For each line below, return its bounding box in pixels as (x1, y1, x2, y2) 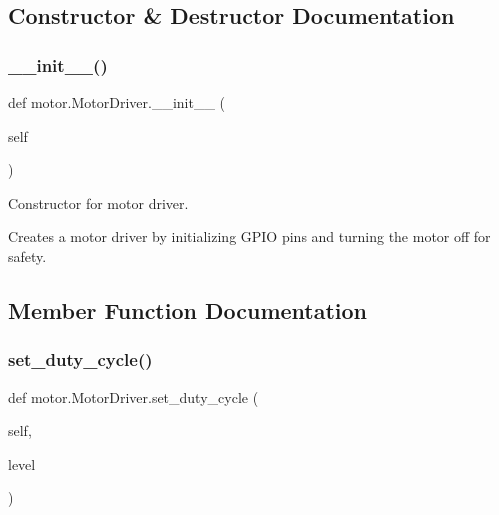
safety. (8, 245, 47, 266)
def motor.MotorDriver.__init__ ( (8, 92, 225, 112)
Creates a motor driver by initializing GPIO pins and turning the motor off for (8, 226, 491, 247)
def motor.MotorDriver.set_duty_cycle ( (8, 386, 259, 407)
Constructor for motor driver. (8, 192, 189, 213)
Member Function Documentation (8, 294, 368, 325)
